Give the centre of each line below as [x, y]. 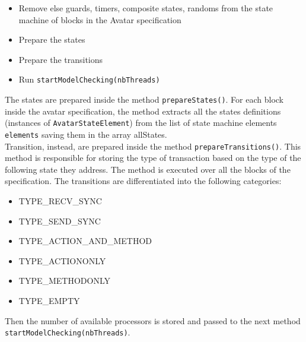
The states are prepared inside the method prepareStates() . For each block [144, 99]
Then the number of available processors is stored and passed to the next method [153, 320]
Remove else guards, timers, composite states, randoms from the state [146, 8]
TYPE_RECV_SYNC [60, 201]
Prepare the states [52, 39]
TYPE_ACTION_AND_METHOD [85, 241]
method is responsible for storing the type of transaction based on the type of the [153, 158]
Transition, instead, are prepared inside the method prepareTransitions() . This [153, 146]
